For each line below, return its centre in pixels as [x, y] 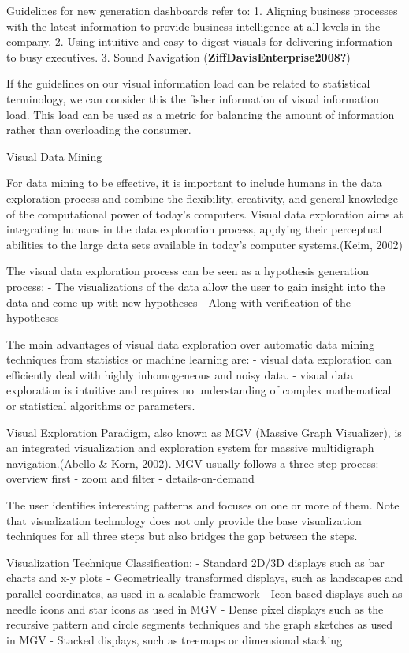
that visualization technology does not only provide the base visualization [184, 520]
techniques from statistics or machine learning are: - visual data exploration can [199, 359]
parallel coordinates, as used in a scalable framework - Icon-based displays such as [204, 593]
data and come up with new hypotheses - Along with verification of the [178, 302]
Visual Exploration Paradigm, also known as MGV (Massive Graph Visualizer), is [204, 432]
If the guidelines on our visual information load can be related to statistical [188, 83]
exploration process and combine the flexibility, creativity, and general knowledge [202, 198]
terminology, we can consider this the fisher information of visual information [193, 98]
